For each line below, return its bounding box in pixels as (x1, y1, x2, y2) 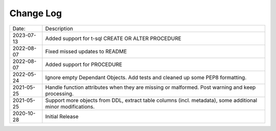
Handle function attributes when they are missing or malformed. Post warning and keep (45, 84, 256, 91)
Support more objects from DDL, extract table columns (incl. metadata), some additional (45, 96, 258, 104)
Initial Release (45, 113, 79, 120)
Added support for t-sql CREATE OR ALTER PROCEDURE (45, 35, 181, 42)
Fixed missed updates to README (45, 48, 127, 55)
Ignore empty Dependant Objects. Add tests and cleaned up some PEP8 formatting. (45, 74, 247, 81)
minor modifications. (45, 103, 95, 110)
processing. (45, 90, 74, 97)
